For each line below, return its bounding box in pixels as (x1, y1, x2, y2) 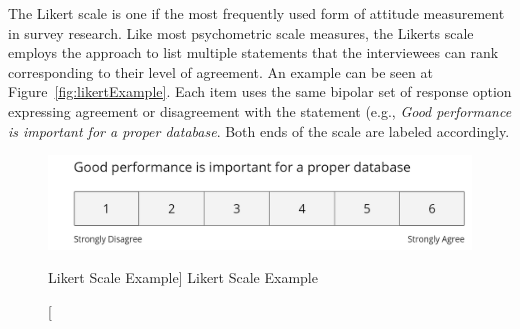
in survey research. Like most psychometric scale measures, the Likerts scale (8, 22, 474, 43)
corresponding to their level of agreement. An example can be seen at (8, 61, 433, 82)
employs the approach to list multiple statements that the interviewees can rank (8, 42, 499, 63)
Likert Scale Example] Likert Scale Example (48, 267, 318, 288)
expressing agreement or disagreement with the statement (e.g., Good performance (8, 100, 512, 121)
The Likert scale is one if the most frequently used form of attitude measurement (8, 3, 505, 23)
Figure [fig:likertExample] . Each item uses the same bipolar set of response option (8, 81, 512, 102)
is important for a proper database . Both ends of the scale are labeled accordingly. (8, 120, 510, 141)
